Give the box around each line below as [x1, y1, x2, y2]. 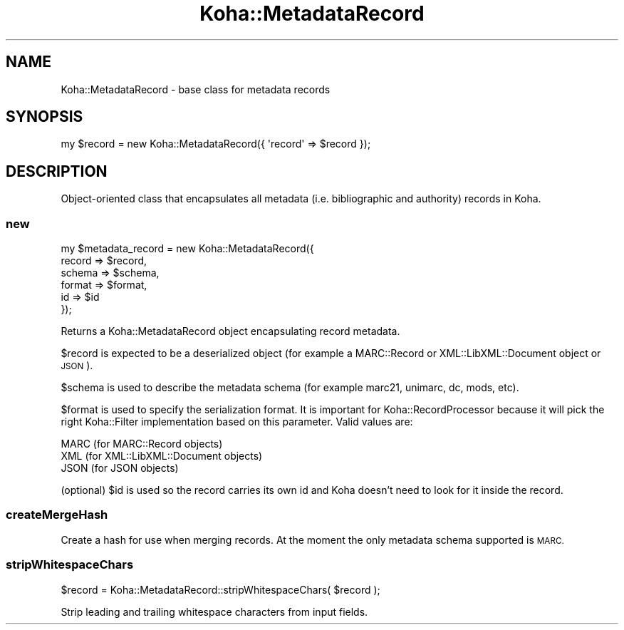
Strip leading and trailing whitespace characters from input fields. [61, 605, 368, 618]
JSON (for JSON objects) [61, 462, 179, 475]
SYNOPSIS [6, 108, 83, 126]
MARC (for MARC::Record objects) [61, 438, 223, 450]
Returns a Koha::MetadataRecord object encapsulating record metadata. [61, 325, 400, 338]
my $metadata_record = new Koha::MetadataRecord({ [61, 242, 314, 255]
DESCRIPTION [6, 162, 108, 180]
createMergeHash [6, 507, 108, 522]
